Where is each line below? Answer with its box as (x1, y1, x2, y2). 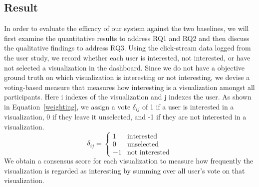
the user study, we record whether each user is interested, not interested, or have (4, 52, 251, 62)
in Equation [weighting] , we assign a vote (4, 101, 131, 111)
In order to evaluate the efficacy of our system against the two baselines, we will (4, 23, 249, 33)
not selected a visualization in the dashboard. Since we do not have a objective (4, 62, 245, 72)
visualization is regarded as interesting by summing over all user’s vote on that (4, 165, 245, 175)
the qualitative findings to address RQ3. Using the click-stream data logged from (4, 42, 251, 53)
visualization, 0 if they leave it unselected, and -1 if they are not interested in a (4, 111, 247, 122)
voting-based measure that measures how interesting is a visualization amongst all (4, 81, 255, 92)
